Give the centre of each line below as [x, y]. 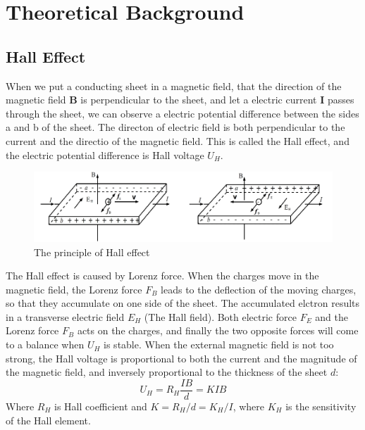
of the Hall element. [48, 420]
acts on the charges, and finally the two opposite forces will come [218, 330]
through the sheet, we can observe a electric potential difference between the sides [182, 113]
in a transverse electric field [65, 316]
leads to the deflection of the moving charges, [259, 289]
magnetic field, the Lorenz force [74, 289]
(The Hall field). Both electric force [220, 316]
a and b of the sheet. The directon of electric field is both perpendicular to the [175, 127]
